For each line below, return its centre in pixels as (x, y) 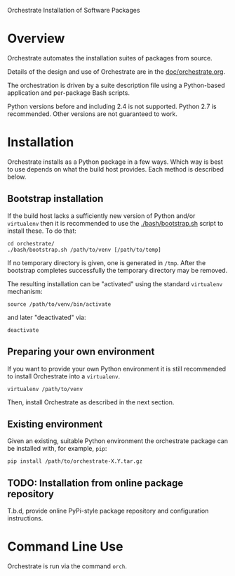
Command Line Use (65, 547)
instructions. (25, 518)
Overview (36, 39)
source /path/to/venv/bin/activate (59, 304)
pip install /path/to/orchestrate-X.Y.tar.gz (75, 461)
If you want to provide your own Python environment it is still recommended (117, 369)
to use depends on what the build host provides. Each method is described (116, 169)
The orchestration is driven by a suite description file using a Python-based (116, 85)
